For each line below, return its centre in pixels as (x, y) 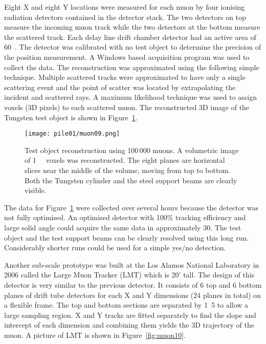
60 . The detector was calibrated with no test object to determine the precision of (133, 47)
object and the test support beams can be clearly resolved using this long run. (127, 237)
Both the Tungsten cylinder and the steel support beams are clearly (131, 180)
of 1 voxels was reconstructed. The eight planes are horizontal (125, 160)
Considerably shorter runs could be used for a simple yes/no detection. (115, 248)
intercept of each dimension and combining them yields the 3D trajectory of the (129, 325)
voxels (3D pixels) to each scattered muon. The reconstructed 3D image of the (127, 107)
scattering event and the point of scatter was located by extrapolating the (120, 87)
